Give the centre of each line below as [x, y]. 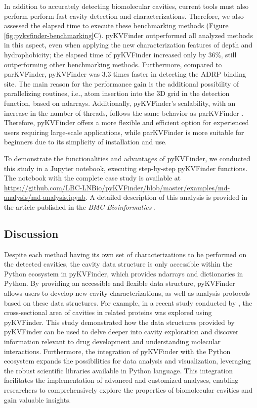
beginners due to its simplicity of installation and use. [86, 142]
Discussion [31, 233]
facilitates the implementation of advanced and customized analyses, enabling [121, 380]
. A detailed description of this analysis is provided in [166, 197]
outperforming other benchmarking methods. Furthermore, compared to [113, 64]
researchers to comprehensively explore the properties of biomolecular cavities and [128, 389]
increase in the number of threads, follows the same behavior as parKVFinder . [124, 113]
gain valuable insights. [38, 399]
